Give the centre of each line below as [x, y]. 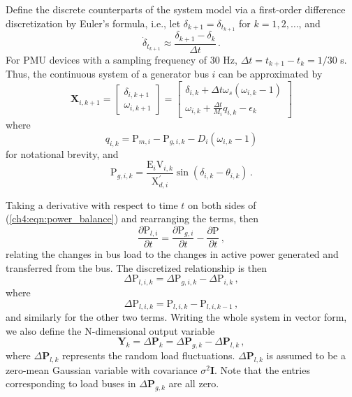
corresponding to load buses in [71, 383]
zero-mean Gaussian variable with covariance [102, 369]
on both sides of [222, 204]
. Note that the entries [262, 369]
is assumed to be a [306, 355]
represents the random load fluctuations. [149, 355]
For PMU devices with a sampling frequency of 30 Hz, [122, 59]
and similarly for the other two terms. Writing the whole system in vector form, [176, 316]
